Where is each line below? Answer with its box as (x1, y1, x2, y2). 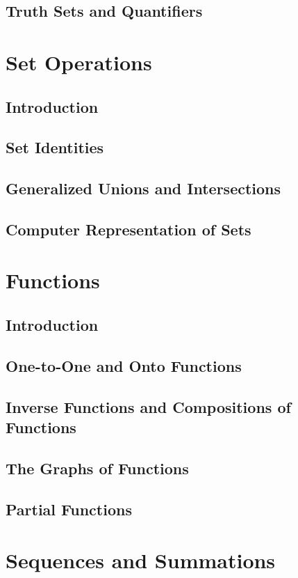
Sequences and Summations (6, 546, 276, 575)
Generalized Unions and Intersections (6, 178, 281, 199)
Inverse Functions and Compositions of (6, 396, 291, 417)
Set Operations (6, 47, 152, 76)
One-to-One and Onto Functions (6, 354, 242, 376)
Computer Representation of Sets (6, 218, 251, 240)
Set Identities (6, 136, 104, 158)
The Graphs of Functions (6, 457, 189, 478)
